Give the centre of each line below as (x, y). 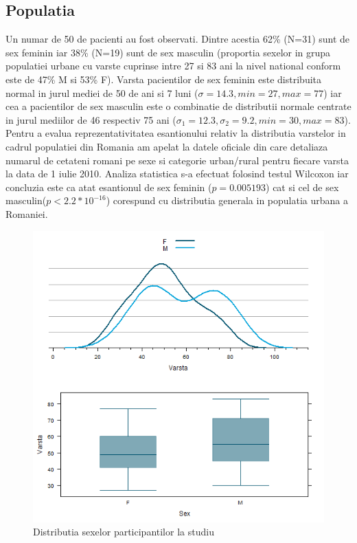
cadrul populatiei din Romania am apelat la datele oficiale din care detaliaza (167, 146)
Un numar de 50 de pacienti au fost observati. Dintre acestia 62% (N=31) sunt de (178, 39)
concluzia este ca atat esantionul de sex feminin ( (109, 187)
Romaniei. (27, 213)
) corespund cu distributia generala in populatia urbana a (227, 200)
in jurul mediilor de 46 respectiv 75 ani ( (91, 119)
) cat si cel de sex (302, 187)
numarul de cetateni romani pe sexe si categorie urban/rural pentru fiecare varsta (177, 160)
